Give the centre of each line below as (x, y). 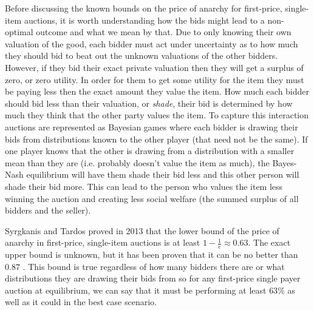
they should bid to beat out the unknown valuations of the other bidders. (142, 56)
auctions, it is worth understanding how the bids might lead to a (144, 20)
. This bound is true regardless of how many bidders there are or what (154, 266)
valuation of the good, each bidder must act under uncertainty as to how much (152, 43)
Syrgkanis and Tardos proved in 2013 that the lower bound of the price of (142, 230)
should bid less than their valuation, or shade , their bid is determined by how (149, 103)
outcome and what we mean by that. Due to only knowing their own (164, 32)
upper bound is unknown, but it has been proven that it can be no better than (152, 254)
